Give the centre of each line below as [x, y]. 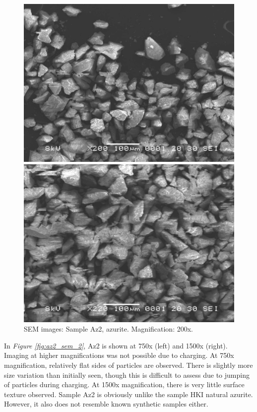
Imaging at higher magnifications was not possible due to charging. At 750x [119, 355]
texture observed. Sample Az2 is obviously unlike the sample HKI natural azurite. [128, 394]
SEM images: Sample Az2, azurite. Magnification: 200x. [108, 329]
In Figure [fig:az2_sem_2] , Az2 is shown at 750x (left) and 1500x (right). [116, 345]
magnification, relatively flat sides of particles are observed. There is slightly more [128, 365]
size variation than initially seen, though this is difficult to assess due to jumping [127, 375]
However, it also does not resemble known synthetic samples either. [106, 404]
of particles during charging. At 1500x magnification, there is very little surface [124, 384]
